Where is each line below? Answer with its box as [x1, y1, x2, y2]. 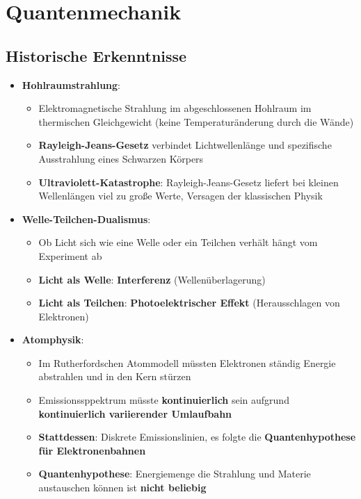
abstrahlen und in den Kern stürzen [38, 369, 191, 384]
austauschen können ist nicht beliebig [38, 480, 207, 495]
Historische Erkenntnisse [6, 44, 187, 66]
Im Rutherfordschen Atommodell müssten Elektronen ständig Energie [38, 355, 336, 370]
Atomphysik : [22, 332, 84, 347]
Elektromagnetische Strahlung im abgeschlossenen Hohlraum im [38, 101, 312, 115]
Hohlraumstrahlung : [22, 77, 121, 92]
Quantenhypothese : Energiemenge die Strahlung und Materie [38, 466, 311, 481]
